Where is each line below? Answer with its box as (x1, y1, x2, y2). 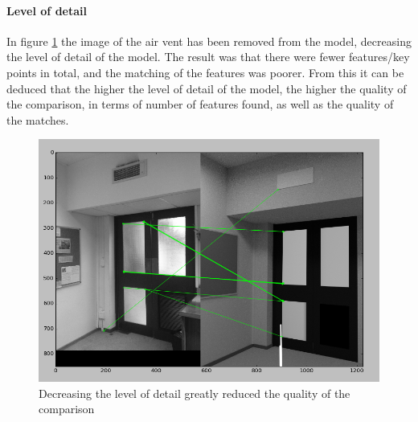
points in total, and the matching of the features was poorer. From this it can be (6, 64, 404, 80)
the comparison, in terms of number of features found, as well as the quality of (6, 96, 394, 113)
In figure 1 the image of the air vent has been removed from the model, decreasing (6, 32, 412, 49)
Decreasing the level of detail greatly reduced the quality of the (39, 384, 350, 401)
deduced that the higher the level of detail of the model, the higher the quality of (6, 80, 407, 96)
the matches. (6, 111, 69, 128)
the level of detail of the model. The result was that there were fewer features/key (6, 48, 410, 65)
